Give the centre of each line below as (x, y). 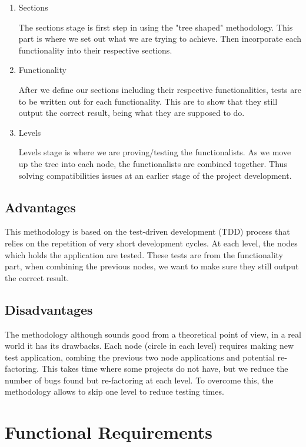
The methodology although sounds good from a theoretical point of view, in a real (153, 334)
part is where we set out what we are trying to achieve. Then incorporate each (160, 39)
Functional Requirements (109, 432)
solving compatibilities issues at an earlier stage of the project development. (155, 175)
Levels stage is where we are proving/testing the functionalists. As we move (155, 152)
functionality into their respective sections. (95, 50)
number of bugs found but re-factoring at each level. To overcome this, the (139, 380)
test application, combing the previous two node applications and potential (140, 357)
